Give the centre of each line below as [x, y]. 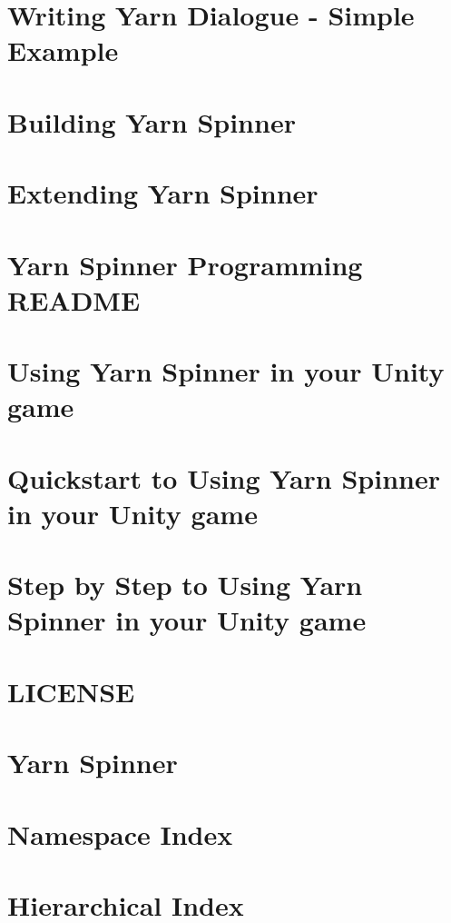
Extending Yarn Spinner [163, 193]
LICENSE [71, 691]
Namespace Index [120, 834]
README [74, 299]
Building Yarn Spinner [152, 121]
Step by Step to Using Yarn [185, 585]
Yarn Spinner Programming [185, 264]
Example [63, 50]
